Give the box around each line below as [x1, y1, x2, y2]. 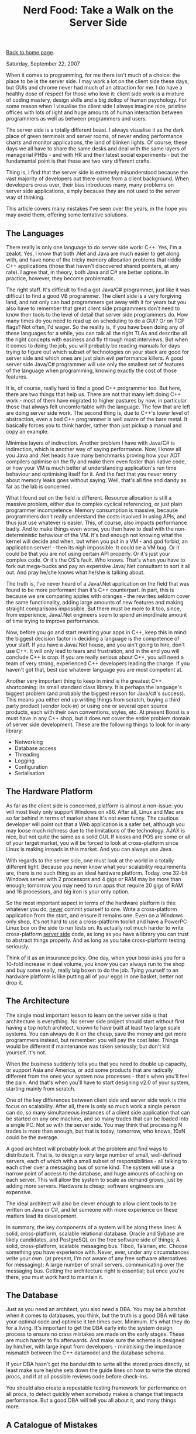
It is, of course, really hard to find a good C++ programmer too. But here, [6, 384, 181, 391]
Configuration [14, 764, 48, 770]
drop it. [6, 979, 23, 986]
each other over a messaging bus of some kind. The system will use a [6, 1164, 174, 1171]
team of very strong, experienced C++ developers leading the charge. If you [6, 660, 190, 667]
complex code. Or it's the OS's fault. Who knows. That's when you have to [6, 556, 185, 563]
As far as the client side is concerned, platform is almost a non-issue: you [6, 802, 183, 809]
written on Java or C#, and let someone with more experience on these [6, 1206, 178, 1213]
